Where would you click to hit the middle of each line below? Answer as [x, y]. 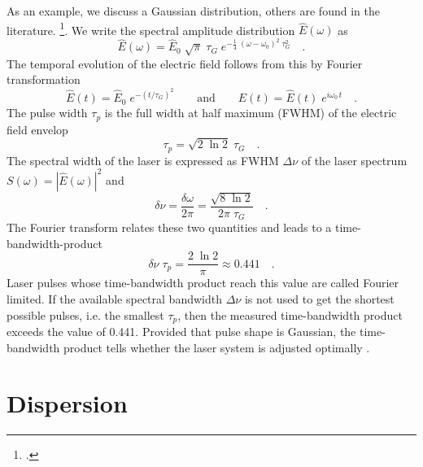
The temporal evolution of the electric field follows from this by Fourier [185, 63]
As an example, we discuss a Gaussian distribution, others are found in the [193, 11]
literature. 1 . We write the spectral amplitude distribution [151, 28]
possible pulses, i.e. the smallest [85, 314]
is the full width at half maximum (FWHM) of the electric [251, 113]
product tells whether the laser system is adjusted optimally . [217, 347]
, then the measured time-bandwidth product [290, 314]
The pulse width [47, 113]
